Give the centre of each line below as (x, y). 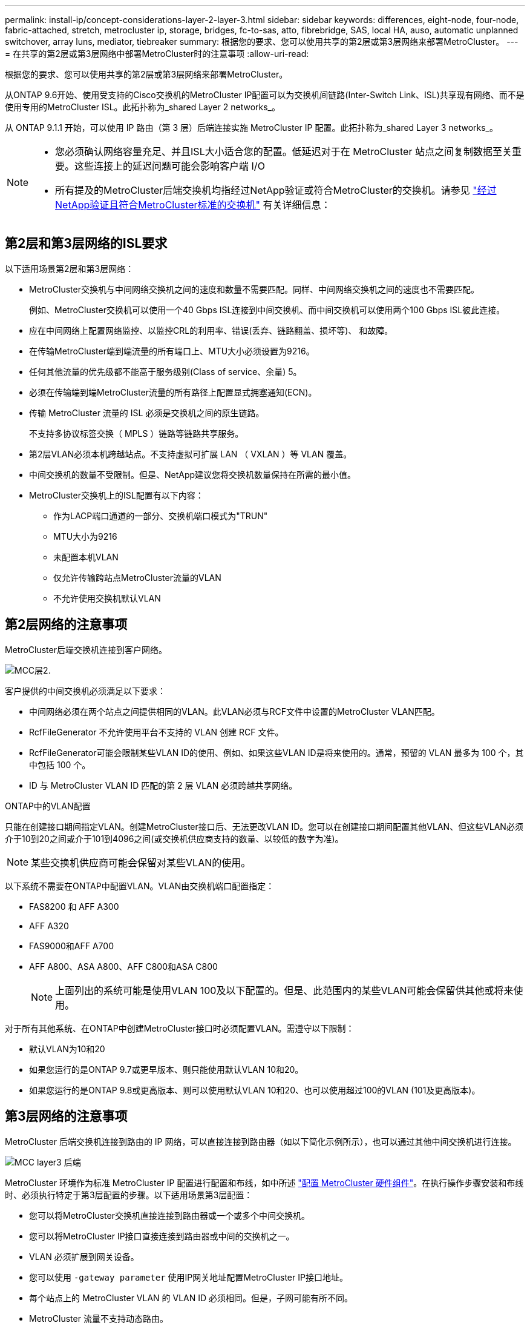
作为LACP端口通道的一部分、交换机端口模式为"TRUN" (161, 516)
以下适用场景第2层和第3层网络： (70, 268)
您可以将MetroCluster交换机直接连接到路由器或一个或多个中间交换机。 (169, 1215)
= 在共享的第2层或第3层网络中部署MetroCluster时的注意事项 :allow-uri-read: (157, 54)
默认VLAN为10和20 (67, 1049)
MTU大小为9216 (85, 536)
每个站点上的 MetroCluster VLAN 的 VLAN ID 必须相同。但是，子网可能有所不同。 (191, 1298)
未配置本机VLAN (86, 557)
